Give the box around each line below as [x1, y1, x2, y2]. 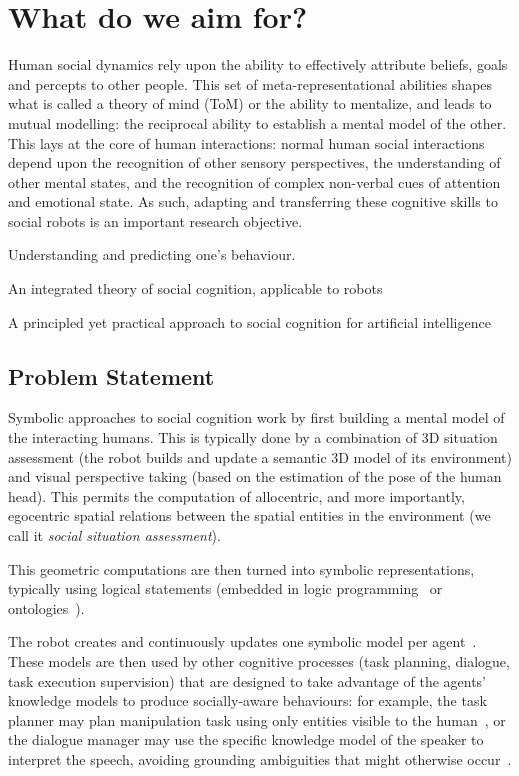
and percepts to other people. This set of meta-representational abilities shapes [8, 73, 493, 94]
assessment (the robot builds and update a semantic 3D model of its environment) [8, 446, 513, 467]
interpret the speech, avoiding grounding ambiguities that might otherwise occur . [8, 748, 512, 769]
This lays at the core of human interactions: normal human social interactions [8, 132, 485, 153]
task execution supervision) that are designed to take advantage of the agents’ [8, 670, 487, 691]
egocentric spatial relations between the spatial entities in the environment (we [8, 505, 491, 526]
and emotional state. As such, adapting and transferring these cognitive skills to [8, 191, 498, 212]
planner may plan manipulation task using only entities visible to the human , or [8, 709, 506, 730]
